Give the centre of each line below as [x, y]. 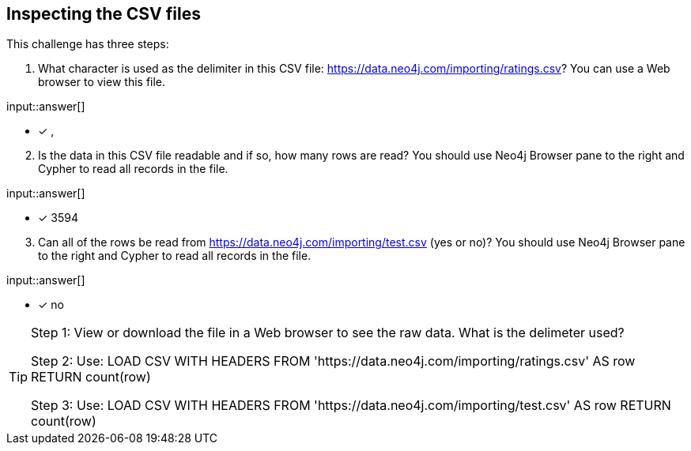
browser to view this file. [102, 82]
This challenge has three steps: [88, 44]
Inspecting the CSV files [104, 14]
